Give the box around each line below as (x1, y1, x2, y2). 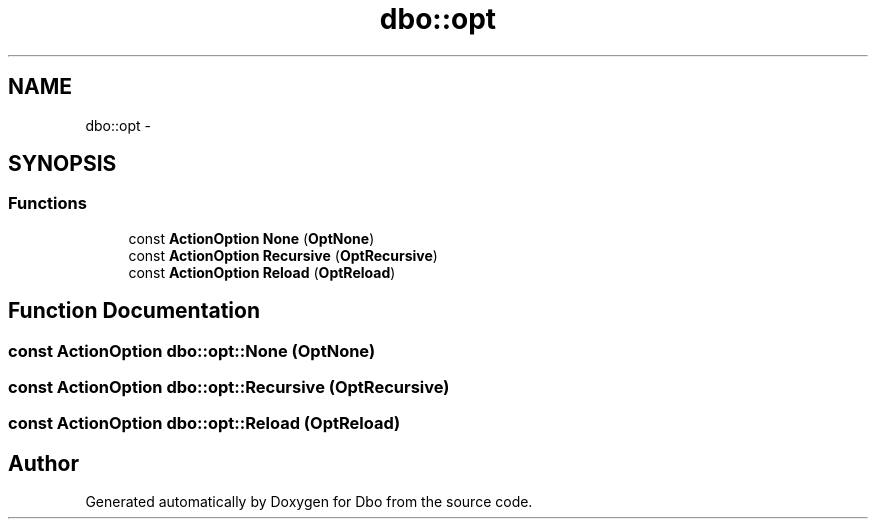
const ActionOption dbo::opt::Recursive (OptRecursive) (8, 377, 450, 398)
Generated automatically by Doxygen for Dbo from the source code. (85, 493, 533, 511)
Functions (8, 193, 87, 214)
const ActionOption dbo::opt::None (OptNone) (8, 340, 376, 361)
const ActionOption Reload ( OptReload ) (128, 263, 396, 281)
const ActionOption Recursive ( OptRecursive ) (128, 246, 438, 264)
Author (8, 450, 79, 476)
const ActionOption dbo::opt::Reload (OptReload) (8, 413, 401, 434)
